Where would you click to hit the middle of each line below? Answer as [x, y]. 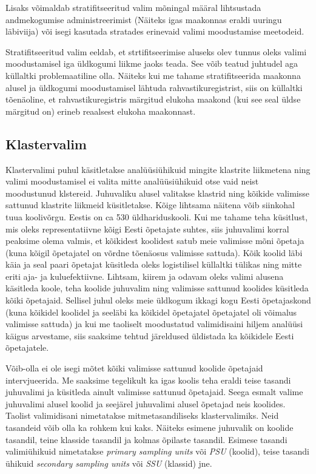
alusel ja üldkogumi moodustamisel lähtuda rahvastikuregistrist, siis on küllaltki [154, 87]
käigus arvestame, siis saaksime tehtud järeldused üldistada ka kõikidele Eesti [150, 335]
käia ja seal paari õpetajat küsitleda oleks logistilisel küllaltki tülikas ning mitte [154, 264]
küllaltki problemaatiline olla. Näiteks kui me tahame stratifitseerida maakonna [153, 75]
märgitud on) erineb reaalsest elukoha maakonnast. [101, 111]
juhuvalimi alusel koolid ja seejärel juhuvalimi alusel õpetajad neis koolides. [146, 403]
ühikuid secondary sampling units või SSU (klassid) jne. [109, 463]
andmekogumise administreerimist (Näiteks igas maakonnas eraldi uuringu [144, 19]
